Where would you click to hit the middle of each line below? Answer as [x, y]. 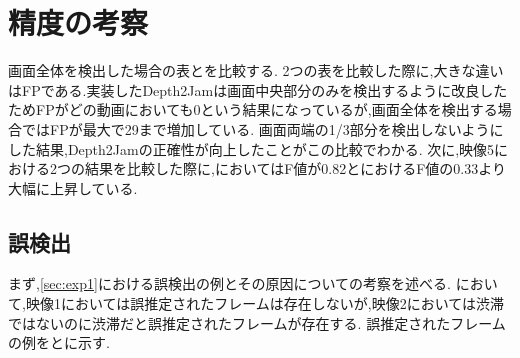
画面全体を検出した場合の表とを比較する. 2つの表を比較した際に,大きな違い [256, 70]
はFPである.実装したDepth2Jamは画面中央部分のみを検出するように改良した [258, 89]
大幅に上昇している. [73, 187]
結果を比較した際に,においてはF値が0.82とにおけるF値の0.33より [295, 168]
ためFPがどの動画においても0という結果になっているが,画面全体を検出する [253, 109]
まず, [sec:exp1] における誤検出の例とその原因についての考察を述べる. [229, 283]
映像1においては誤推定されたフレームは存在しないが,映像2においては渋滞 [264, 303]
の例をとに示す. [59, 342]
